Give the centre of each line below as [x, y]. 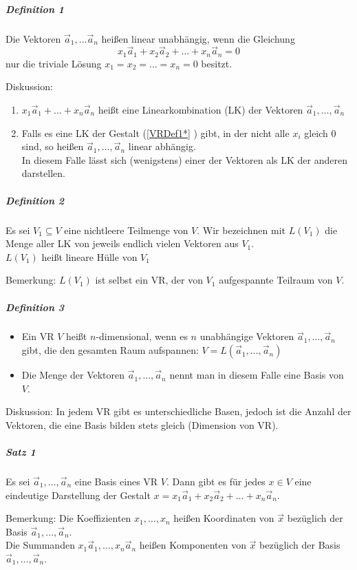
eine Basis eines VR [116, 482]
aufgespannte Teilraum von [276, 280]
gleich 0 [320, 133]
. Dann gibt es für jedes [216, 482]
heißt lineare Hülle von [89, 256]
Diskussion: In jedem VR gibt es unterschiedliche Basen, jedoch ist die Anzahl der [178, 411]
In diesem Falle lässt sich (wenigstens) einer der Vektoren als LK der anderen [184, 159]
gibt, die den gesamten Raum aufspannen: [110, 350]
